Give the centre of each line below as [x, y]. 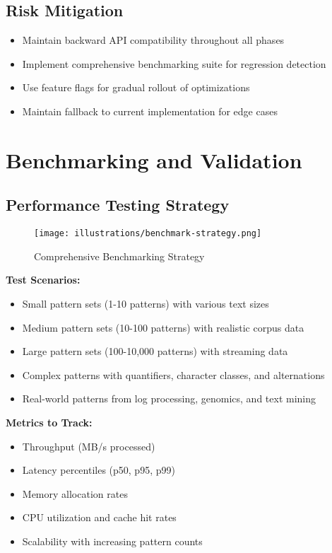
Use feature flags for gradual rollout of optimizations [136, 87]
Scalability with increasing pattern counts [112, 541]
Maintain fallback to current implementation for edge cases [150, 111]
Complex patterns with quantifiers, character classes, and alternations [173, 374]
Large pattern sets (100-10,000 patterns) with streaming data [155, 351]
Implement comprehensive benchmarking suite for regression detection [174, 63]
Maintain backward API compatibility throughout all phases [153, 40]
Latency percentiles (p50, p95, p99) [99, 470]
